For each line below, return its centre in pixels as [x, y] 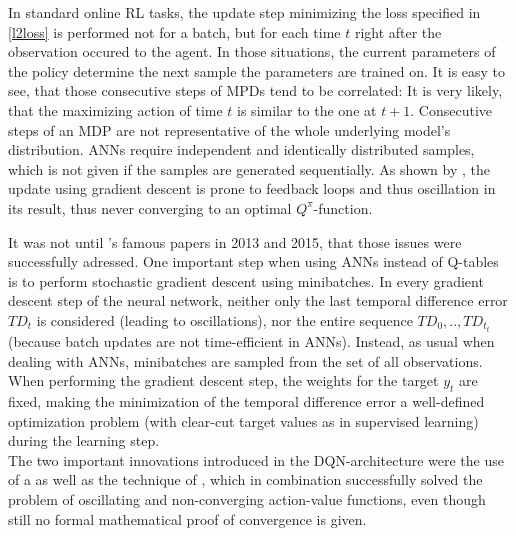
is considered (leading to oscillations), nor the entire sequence [224, 319]
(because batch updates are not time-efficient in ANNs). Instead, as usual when [251, 341]
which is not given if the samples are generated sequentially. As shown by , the [249, 168]
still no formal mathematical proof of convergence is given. [187, 518]
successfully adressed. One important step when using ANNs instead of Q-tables [253, 261]
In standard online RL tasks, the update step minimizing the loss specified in [244, 12]
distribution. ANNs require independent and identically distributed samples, [241, 149]
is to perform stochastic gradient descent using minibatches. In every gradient [246, 280]
